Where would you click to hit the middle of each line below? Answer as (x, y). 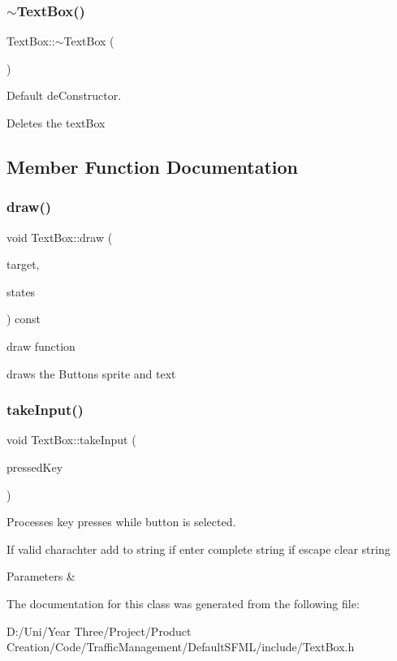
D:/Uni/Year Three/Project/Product (99, 631)
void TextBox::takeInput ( (71, 440)
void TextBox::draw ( (60, 237)
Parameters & (41, 576)
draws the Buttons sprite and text (91, 373)
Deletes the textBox (56, 123)
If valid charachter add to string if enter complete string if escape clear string (198, 549)
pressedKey (35, 467)
